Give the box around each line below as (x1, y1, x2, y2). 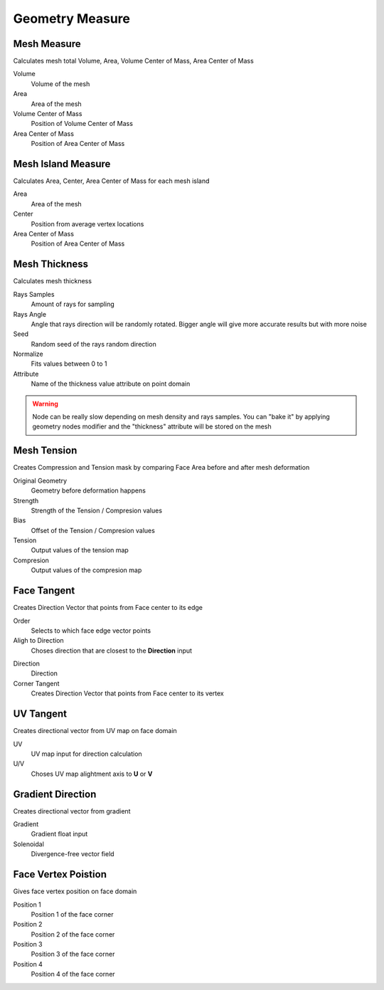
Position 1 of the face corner (31, 910, 114, 918)
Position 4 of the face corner (31, 970, 115, 979)
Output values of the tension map (31, 546, 129, 554)
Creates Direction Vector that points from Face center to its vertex (31, 689, 224, 697)
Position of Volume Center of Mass (31, 120, 133, 128)
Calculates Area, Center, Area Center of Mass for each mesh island (13, 177, 210, 185)
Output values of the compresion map (31, 566, 142, 574)
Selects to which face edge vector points (31, 626, 151, 635)
